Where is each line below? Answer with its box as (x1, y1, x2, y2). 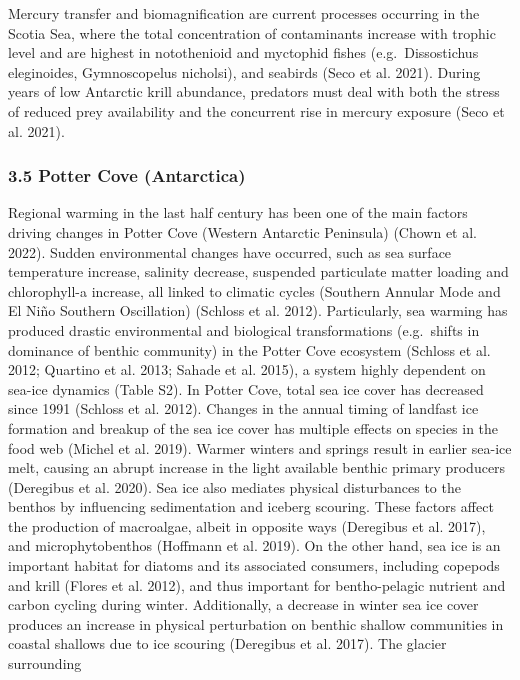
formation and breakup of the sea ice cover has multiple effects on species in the (8, 417, 499, 438)
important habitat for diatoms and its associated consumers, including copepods (8, 555, 500, 576)
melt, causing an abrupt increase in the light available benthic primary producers (8, 457, 506, 478)
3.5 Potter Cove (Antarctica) (8, 163, 246, 188)
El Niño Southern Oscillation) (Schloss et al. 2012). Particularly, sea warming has (8, 300, 508, 321)
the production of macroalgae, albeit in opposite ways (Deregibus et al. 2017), (8, 515, 486, 536)
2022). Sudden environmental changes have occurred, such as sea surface (8, 241, 452, 262)
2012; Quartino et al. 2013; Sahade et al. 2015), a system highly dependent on (8, 359, 486, 380)
